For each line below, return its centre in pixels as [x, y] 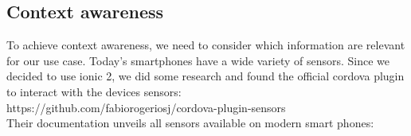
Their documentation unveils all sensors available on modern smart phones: [190, 123]
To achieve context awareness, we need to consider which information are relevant [206, 45]
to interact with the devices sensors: [94, 91]
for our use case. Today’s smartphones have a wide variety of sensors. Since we [198, 60]
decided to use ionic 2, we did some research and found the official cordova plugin [205, 76]
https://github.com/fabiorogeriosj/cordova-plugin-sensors [146, 107]
